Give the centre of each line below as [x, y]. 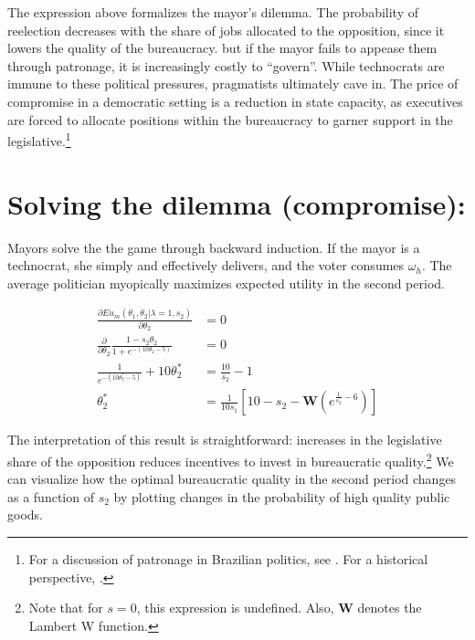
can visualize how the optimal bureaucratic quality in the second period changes [232, 479]
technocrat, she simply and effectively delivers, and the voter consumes [206, 265]
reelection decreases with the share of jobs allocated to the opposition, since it [226, 30]
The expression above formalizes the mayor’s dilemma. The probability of [213, 12]
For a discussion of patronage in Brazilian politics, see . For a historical [228, 559]
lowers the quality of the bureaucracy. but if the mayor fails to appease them [222, 48]
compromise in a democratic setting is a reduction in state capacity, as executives [235, 101]
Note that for [66, 608]
